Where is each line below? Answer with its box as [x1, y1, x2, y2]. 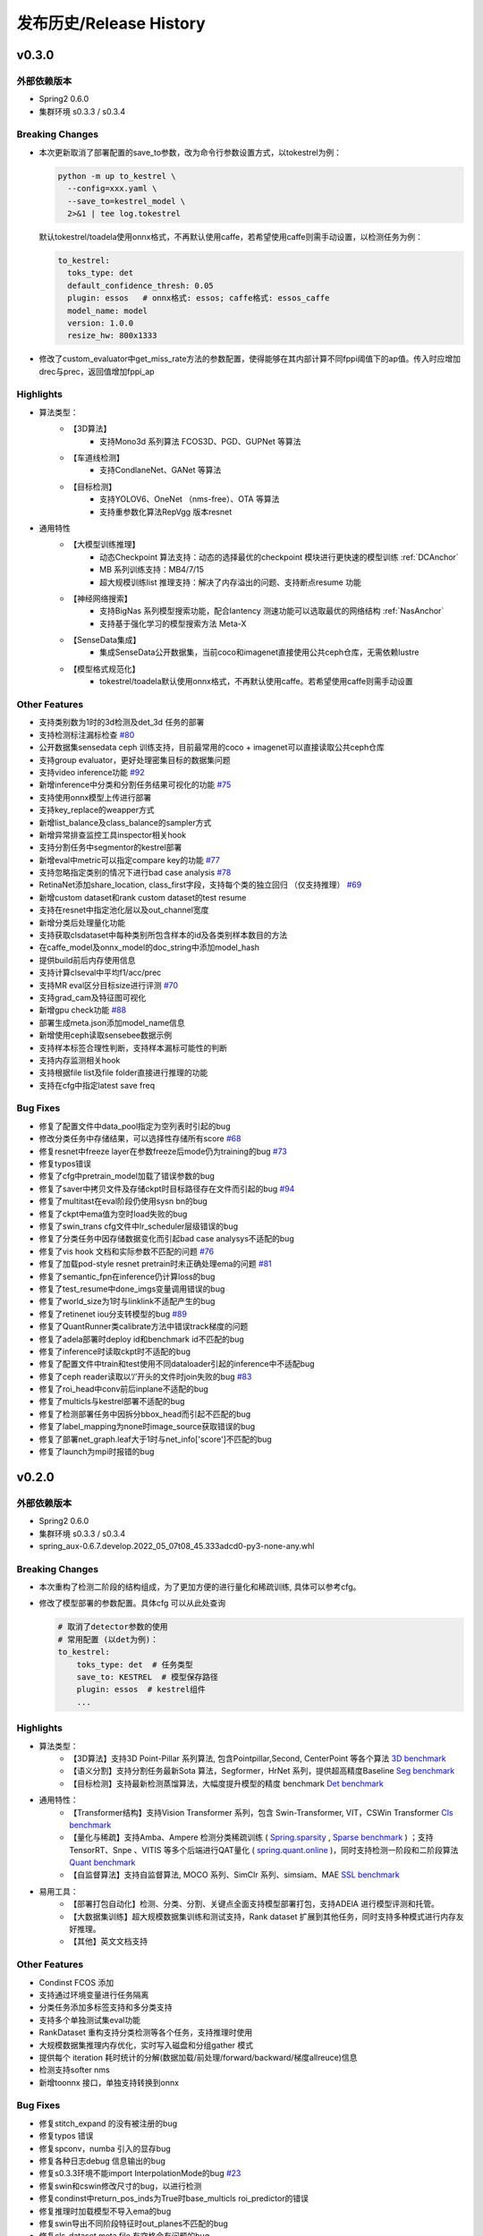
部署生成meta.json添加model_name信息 [38, 1017, 185, 1028]
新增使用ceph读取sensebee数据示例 [38, 1029, 173, 1041]
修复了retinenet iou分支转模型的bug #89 [38, 1309, 188, 1319]
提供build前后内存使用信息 [38, 954, 136, 965]
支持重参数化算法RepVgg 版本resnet [99, 506, 233, 517]
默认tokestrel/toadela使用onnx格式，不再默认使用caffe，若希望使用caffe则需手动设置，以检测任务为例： [38, 231, 424, 241]
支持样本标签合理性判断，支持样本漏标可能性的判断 [38, 1042, 227, 1053]
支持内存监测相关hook [38, 1054, 121, 1065]
